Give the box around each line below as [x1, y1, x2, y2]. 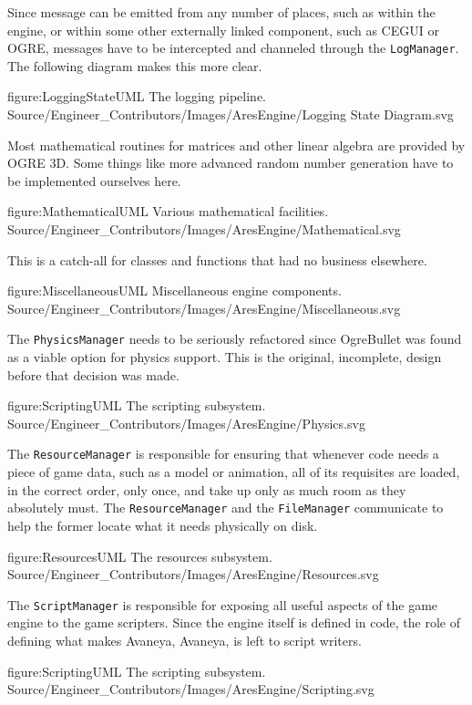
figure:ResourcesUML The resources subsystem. [7, 546, 272, 565]
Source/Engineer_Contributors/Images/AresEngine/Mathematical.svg [7, 220, 401, 238]
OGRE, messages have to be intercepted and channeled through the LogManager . [7, 38, 459, 57]
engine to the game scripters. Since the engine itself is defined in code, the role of [7, 613, 460, 632]
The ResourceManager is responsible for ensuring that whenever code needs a [7, 444, 439, 463]
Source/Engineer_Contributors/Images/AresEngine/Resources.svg [7, 565, 379, 584]
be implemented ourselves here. [7, 171, 181, 190]
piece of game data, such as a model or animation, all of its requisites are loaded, [7, 462, 460, 482]
